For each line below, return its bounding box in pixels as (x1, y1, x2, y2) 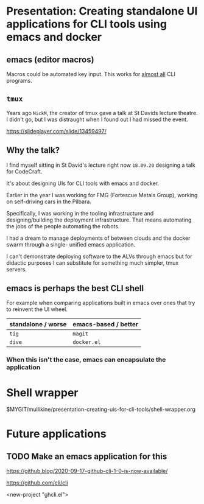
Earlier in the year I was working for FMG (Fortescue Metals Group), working (6, 191, 198, 198)
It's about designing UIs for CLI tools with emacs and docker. (6, 180, 160, 187)
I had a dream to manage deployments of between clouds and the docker (6, 234, 191, 242)
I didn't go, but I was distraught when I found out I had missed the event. (6, 116, 188, 123)
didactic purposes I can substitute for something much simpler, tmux (6, 259, 179, 266)
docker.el (72, 339, 101, 346)
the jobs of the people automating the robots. (6, 222, 120, 229)
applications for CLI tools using (6, 17, 167, 31)
